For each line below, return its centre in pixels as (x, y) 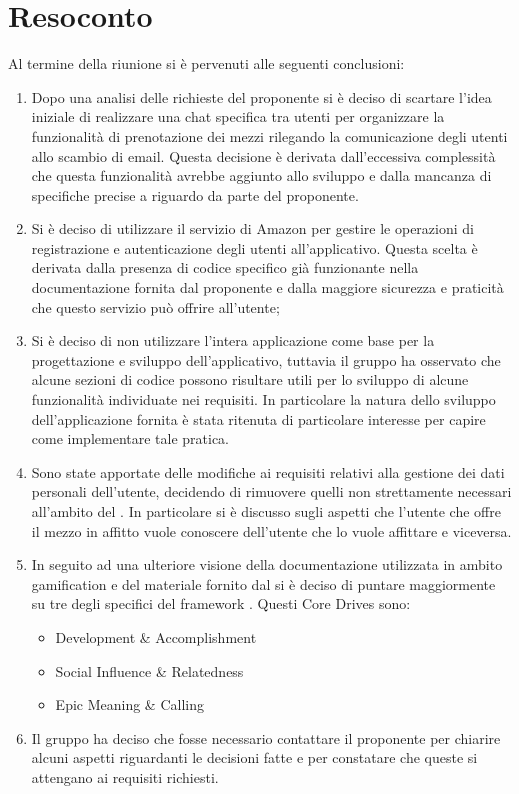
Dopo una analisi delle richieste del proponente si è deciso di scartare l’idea (261, 96)
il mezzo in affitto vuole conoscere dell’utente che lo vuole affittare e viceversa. (271, 530)
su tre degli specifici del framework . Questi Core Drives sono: (221, 603)
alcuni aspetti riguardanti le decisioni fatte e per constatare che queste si (254, 757)
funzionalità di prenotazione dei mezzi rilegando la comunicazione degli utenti (269, 135)
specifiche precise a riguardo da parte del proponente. (195, 194)
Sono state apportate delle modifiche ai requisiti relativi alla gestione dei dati (268, 471)
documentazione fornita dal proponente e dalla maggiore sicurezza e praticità (267, 287)
